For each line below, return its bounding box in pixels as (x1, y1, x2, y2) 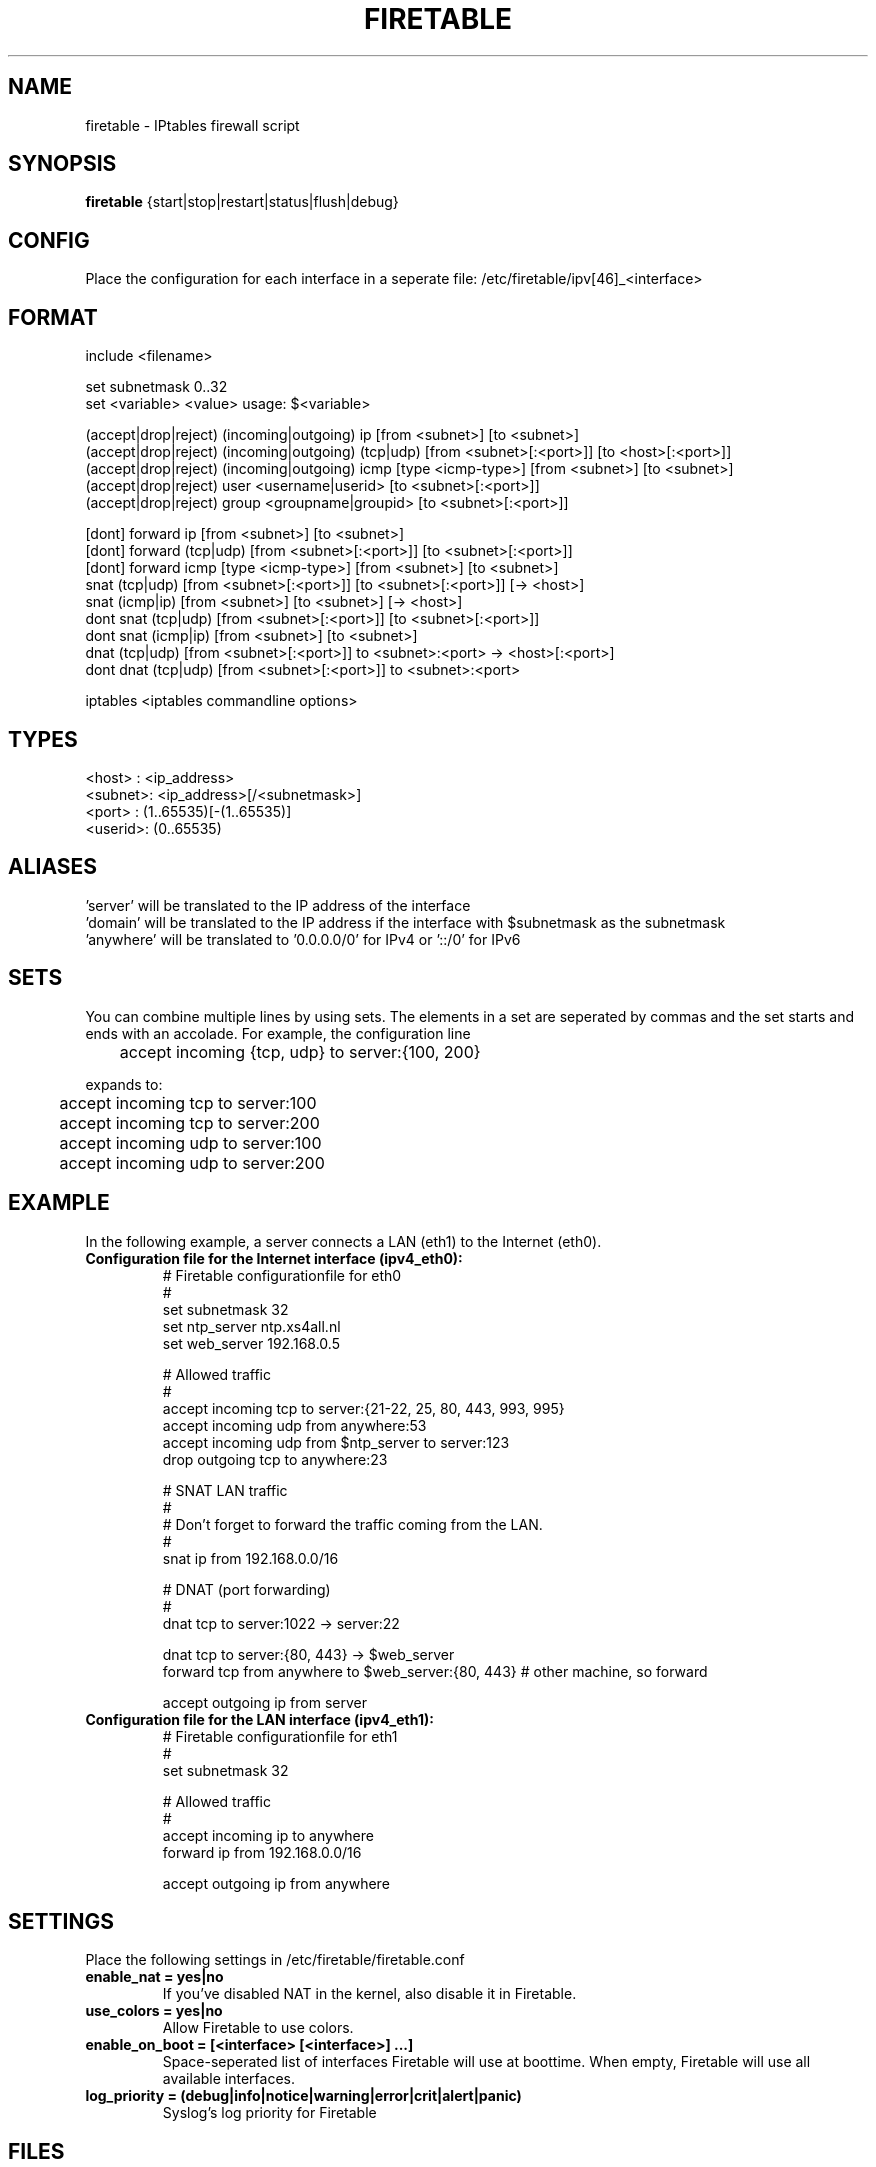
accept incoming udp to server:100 (59, 1132, 322, 1153)
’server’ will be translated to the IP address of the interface (85, 896, 471, 914)
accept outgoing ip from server (162, 1693, 367, 1711)
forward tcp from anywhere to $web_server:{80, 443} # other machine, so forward (162, 1662, 708, 1680)
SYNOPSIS (8, 151, 117, 177)
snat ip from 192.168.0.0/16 (162, 1549, 339, 1567)
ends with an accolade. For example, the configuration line (85, 1024, 471, 1042)
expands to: (85, 1075, 163, 1093)
